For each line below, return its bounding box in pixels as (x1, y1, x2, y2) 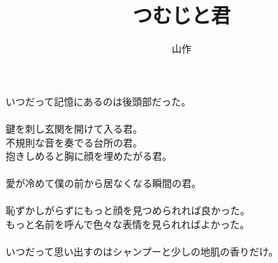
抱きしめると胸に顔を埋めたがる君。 (6, 149, 172, 163)
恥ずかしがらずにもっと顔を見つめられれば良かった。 (6, 203, 250, 218)
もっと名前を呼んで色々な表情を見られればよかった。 (6, 217, 250, 232)
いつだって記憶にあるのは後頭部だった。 (6, 93, 191, 108)
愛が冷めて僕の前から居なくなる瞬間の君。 (6, 176, 201, 190)
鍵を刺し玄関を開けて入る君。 (6, 121, 142, 135)
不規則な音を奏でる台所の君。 (6, 135, 142, 149)
